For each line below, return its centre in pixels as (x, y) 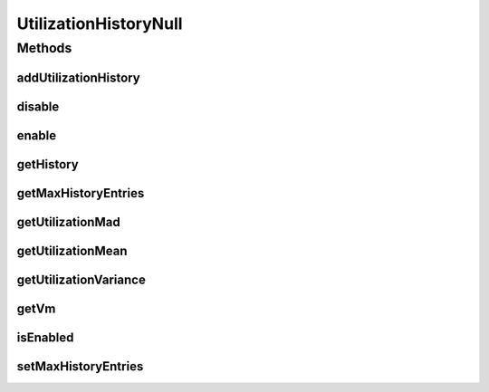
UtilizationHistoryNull (100, 24)
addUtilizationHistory (78, 77)
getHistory (48, 164)
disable (38, 106)
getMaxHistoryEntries (81, 193)
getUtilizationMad (69, 222)
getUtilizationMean (72, 250)
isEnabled (45, 337)
